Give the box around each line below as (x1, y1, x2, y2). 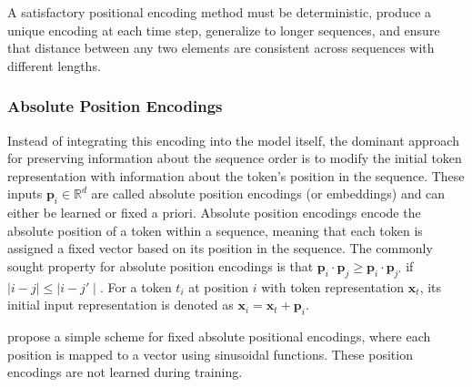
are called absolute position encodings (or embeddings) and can (91, 184, 446, 203)
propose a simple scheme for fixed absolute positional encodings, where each (7, 327, 431, 346)
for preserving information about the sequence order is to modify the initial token (7, 148, 462, 168)
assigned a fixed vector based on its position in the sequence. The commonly (7, 239, 433, 258)
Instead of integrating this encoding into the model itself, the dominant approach (7, 130, 459, 149)
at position (188, 277, 249, 296)
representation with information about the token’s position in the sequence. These (7, 166, 465, 185)
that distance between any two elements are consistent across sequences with (7, 38, 435, 57)
